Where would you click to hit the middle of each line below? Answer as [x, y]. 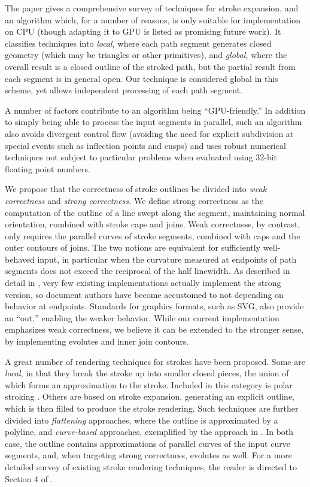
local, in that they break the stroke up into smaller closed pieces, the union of [147, 373]
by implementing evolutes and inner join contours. [97, 341]
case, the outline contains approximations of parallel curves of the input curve [148, 443]
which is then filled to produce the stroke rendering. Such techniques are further [152, 408]
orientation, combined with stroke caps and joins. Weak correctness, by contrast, [153, 224]
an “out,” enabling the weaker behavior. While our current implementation [142, 317]
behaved [20, 259]
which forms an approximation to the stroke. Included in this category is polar [149, 384]
